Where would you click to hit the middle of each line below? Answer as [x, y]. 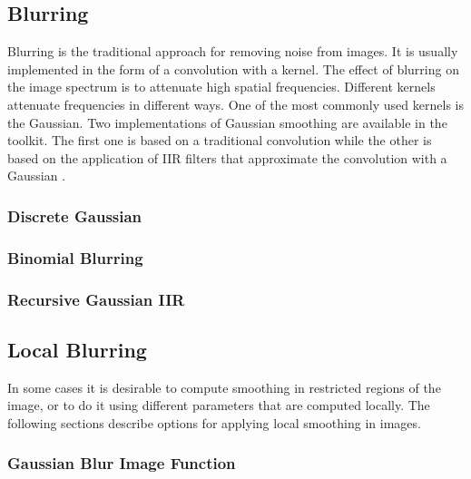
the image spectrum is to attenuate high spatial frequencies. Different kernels [221, 87]
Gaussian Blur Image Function [122, 463]
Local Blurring [77, 349]
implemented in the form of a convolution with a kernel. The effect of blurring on [233, 68]
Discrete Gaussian [75, 215]
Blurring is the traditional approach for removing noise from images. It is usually [233, 51]
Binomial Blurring [75, 257]
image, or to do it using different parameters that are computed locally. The [219, 405]
